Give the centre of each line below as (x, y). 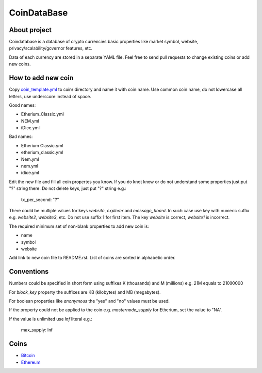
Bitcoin (28, 356)
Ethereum (31, 362)
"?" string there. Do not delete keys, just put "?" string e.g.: (68, 188)
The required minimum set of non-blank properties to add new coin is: (79, 226)
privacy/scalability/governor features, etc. (51, 48)
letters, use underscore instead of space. (50, 96)
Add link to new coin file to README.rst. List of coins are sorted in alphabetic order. (92, 258)
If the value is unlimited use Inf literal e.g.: (50, 319)
